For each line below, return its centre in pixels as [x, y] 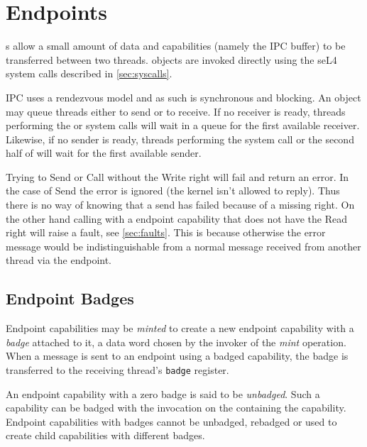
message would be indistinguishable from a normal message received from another [183, 246]
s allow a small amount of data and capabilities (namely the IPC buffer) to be [176, 46]
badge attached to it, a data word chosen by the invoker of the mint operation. [176, 342]
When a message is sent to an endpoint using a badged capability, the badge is [177, 356]
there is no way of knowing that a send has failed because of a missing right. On [180, 205]
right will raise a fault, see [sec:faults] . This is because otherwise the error [166, 232]
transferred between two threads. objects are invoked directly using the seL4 [171, 59]
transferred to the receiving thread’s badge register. [117, 370]
